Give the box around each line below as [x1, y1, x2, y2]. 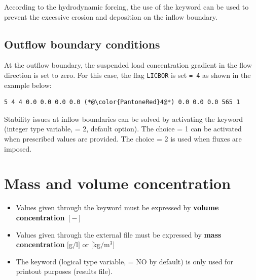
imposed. [4, 143, 32, 154]
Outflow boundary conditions [4, 36, 160, 52]
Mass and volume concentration [4, 173, 231, 194]
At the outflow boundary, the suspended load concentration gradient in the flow [4, 60, 252, 70]
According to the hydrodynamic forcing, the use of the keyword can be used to [4, 2, 249, 12]
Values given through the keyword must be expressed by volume [16, 202, 219, 213]
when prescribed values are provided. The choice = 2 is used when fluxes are [4, 133, 242, 144]
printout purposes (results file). [16, 266, 113, 276]
